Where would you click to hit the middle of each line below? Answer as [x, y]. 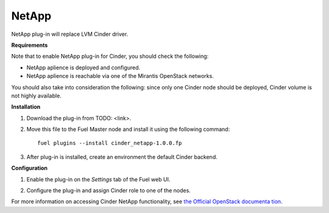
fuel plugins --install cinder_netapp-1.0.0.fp [110, 143]
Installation [26, 107]
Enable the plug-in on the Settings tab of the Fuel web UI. [98, 179]
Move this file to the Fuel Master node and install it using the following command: [128, 129]
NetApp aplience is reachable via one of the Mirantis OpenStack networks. [120, 76]
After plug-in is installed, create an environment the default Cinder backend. [122, 157]
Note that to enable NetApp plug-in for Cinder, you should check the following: [110, 56]
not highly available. [37, 96]
